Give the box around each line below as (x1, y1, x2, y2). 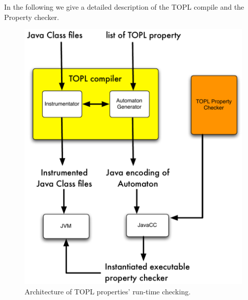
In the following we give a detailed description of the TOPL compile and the (4, 2, 244, 12)
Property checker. (4, 11, 59, 22)
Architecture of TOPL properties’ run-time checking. (25, 286, 191, 296)
